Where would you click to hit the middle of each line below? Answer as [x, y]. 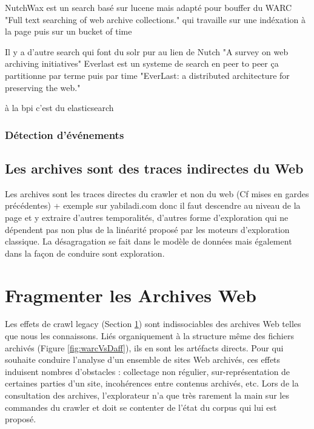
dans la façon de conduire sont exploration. [85, 253]
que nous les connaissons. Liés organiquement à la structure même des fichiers [149, 336]
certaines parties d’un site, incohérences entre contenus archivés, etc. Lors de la [152, 383]
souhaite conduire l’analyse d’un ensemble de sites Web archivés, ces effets [143, 360]
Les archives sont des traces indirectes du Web [154, 168]
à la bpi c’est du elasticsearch [59, 108]
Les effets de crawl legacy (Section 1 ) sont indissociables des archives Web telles [153, 324]
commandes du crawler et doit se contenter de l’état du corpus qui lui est [141, 407]
